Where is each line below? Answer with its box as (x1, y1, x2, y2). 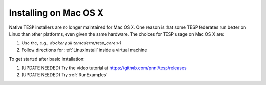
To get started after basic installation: (9, 56, 85, 62)
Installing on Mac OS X (9, 7, 104, 18)
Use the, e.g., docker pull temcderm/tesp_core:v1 (21, 40, 122, 46)
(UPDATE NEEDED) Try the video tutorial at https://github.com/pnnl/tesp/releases (21, 65, 187, 71)
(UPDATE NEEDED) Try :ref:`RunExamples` (21, 71, 108, 78)
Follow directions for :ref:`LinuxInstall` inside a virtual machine (21, 47, 147, 53)
